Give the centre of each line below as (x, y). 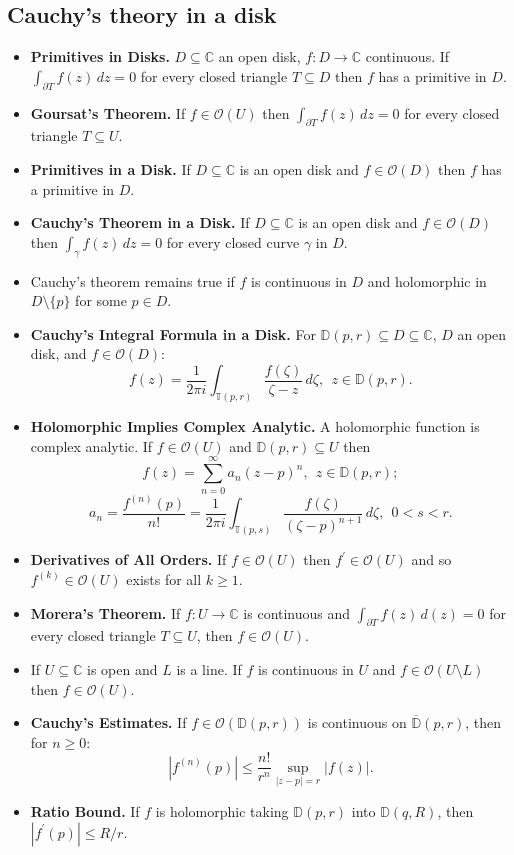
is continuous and (297, 612)
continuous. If (407, 56)
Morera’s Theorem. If (105, 612)
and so (431, 559)
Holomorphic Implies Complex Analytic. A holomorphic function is (255, 426)
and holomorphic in (427, 280)
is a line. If (209, 668)
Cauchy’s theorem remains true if (132, 280)
